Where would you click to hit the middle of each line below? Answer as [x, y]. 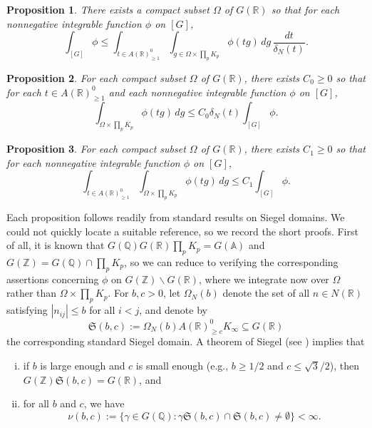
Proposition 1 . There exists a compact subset [108, 9]
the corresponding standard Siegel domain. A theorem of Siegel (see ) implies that [186, 341]
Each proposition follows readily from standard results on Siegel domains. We [176, 217]
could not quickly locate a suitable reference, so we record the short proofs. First [182, 231]
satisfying [27, 310]
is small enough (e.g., [182, 366]
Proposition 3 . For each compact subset [96, 149]
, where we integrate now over [264, 279]
